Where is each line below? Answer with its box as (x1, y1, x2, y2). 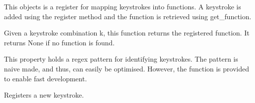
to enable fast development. (4, 73, 87, 83)
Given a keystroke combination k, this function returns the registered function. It (4, 28, 250, 38)
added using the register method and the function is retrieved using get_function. (4, 11, 252, 21)
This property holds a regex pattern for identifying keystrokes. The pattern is (4, 54, 238, 64)
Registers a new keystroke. (4, 90, 84, 100)
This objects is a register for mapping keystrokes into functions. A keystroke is (4, 1, 241, 11)
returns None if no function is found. (4, 37, 115, 47)
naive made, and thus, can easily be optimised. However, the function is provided (4, 63, 249, 73)
